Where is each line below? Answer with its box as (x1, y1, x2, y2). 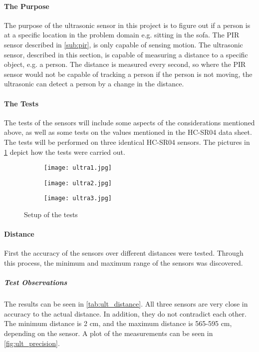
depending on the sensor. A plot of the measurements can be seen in (4, 328, 213, 339)
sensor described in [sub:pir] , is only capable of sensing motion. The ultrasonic (4, 39, 243, 49)
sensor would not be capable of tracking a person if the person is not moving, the (4, 68, 253, 79)
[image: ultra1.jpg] (44, 164, 112, 172)
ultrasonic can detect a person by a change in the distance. (4, 78, 184, 89)
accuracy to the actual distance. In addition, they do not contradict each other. (4, 308, 247, 319)
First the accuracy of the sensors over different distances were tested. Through (4, 248, 244, 258)
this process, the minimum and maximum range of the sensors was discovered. (4, 258, 243, 268)
